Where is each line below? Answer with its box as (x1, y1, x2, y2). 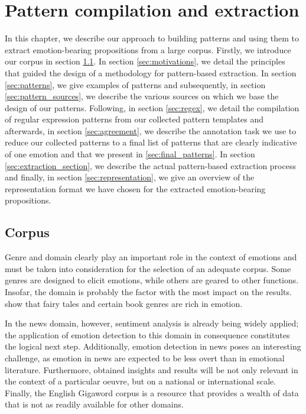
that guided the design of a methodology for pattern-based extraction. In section (5, 66, 297, 79)
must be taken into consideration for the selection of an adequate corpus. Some (5, 262, 291, 274)
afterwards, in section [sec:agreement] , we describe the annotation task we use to (5, 124, 297, 137)
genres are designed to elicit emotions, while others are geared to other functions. (5, 274, 299, 286)
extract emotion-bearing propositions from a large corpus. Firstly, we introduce (5, 43, 291, 56)
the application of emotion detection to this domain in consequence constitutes (5, 328, 290, 341)
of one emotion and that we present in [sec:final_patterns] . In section (5, 148, 255, 160)
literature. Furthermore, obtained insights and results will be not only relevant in (5, 363, 298, 376)
